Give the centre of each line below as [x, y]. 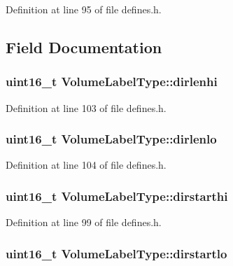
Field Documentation [84, 47]
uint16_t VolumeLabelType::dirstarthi [117, 196]
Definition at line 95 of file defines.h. [84, 9]
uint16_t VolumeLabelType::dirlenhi [112, 82]
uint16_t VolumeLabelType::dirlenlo [111, 139]
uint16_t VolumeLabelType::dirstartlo [116, 253]
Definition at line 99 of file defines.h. [84, 222]
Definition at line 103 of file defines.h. [86, 107]
